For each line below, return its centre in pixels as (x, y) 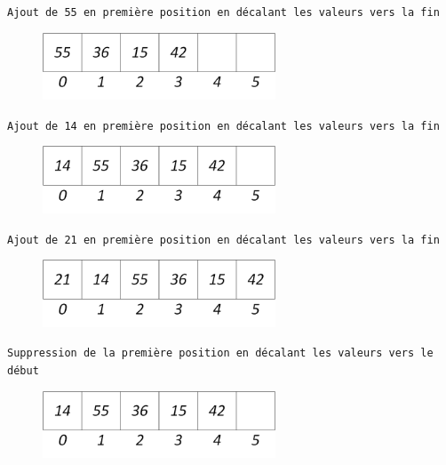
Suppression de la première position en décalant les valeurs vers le (220, 353)
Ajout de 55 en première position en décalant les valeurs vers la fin (223, 12)
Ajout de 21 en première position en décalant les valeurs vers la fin (223, 240)
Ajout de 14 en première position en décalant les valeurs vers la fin (223, 126)
